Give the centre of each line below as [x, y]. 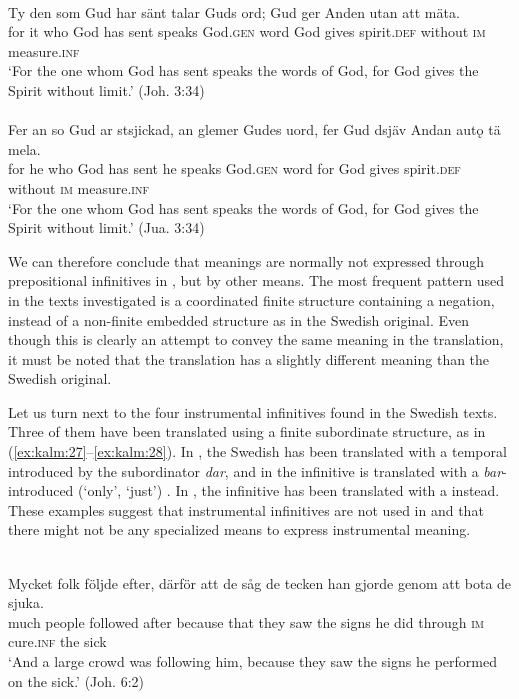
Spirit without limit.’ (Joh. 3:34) [106, 89]
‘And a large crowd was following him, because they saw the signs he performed [252, 661]
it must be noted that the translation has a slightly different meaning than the [249, 358]
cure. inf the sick [57, 641]
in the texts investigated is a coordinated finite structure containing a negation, [251, 299]
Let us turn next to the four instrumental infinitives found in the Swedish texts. [253, 411]
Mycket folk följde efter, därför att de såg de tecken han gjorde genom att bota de [260, 582]
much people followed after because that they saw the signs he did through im [246, 621]
